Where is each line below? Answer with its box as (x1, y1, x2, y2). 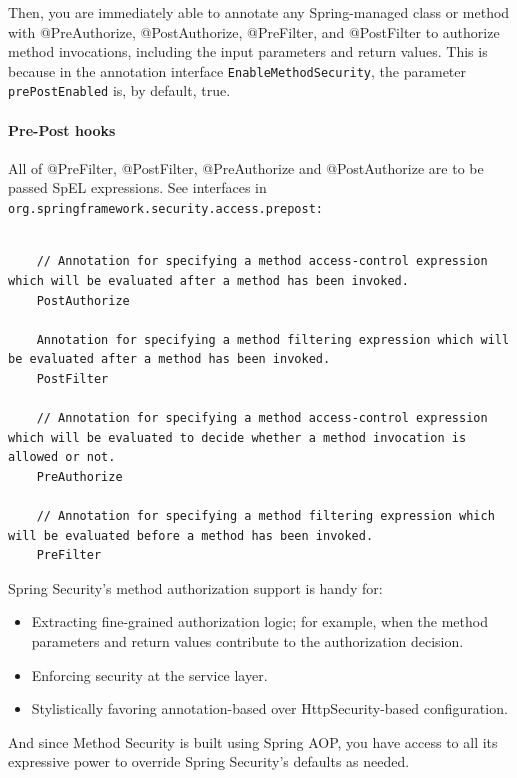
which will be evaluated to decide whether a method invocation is (8, 430, 467, 445)
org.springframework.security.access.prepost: (8, 202, 323, 217)
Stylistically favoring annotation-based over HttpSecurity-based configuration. (31, 698, 508, 719)
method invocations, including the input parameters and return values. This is (8, 41, 488, 62)
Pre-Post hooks (8, 119, 116, 140)
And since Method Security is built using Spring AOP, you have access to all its (8, 731, 498, 752)
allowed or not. (8, 450, 116, 465)
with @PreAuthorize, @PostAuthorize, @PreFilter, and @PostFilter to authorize (8, 21, 500, 42)
